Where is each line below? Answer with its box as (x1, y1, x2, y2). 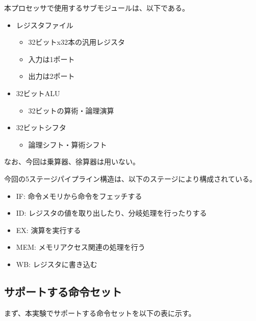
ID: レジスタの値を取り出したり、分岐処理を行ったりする (16, 208, 207, 218)
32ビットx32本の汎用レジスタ (28, 37, 125, 47)
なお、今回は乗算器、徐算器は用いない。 (4, 156, 140, 167)
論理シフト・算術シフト (28, 139, 107, 150)
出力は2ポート (28, 71, 75, 81)
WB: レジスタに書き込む (16, 258, 97, 269)
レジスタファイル (16, 19, 73, 30)
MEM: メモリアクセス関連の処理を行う (16, 242, 145, 252)
